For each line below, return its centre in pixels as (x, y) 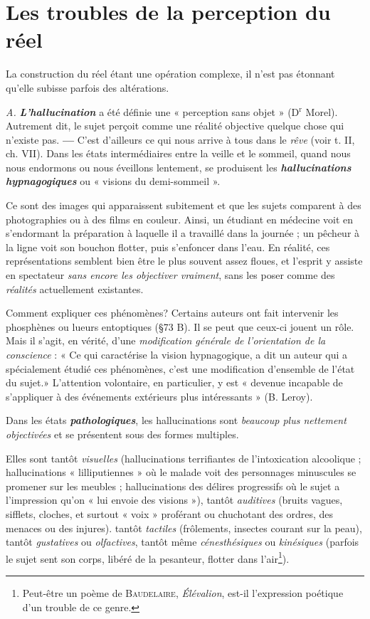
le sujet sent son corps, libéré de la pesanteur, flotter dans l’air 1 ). (148, 557)
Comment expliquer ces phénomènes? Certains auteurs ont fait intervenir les (172, 313)
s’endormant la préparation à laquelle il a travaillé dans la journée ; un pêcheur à (183, 233)
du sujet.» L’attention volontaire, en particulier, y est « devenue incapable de (174, 382)
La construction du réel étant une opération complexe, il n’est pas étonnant (170, 74)
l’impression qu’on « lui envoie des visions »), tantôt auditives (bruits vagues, (174, 500)
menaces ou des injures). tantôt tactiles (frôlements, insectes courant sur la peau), (184, 528)
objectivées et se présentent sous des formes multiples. (122, 434)
